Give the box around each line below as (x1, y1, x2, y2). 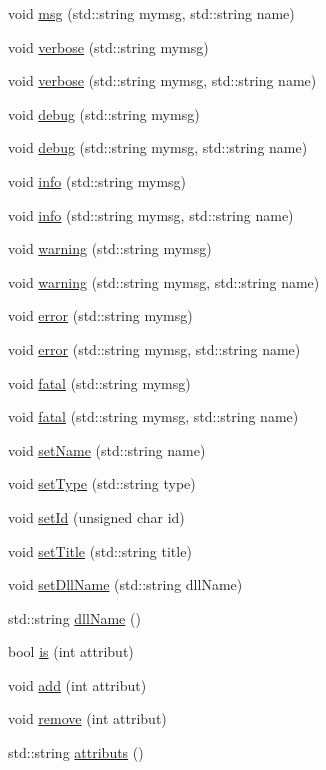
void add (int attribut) (8, 674, 147, 695)
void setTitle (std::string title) (8, 540, 192, 561)
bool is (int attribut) (8, 641, 134, 662)
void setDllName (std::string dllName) (8, 574, 243, 595)
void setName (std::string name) (8, 439, 206, 460)
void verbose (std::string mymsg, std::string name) (8, 70, 317, 91)
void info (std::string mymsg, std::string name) (8, 204, 294, 225)
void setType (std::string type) (8, 473, 196, 494)
